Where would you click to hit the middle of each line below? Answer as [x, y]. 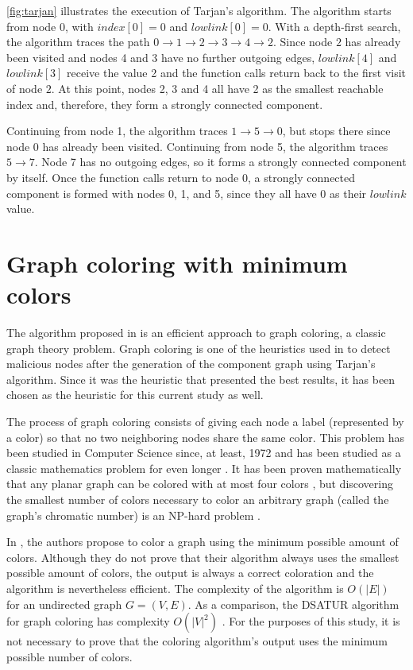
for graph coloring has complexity [88, 621]
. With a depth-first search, [334, 26]
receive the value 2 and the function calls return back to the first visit [237, 73]
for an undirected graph [64, 604]
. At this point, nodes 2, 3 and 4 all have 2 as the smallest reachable [217, 88]
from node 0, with [50, 26]
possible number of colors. [69, 656]
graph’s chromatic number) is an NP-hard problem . [133, 515]
